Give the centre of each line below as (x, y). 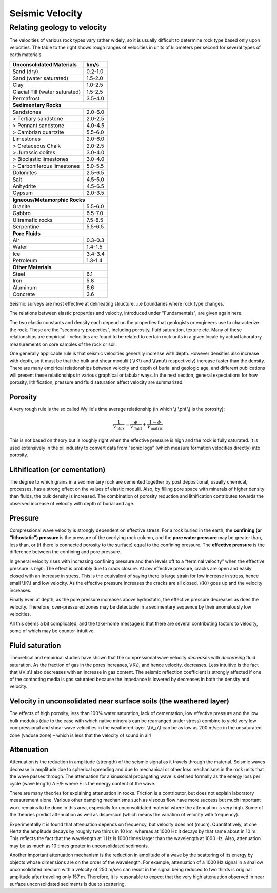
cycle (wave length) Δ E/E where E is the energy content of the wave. (83, 783)
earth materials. (26, 55)
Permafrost (26, 98)
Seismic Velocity (46, 13)
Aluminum (25, 287)
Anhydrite (24, 186)
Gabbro (22, 213)
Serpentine (26, 226)
